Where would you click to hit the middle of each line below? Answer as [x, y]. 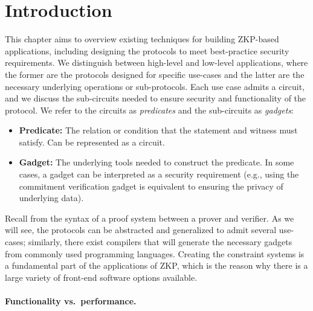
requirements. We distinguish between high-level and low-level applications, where [156, 63]
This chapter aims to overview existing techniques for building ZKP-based [142, 39]
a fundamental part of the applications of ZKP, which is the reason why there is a [156, 265]
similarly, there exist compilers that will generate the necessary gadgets [160, 242]
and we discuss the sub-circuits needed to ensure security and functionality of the [156, 98]
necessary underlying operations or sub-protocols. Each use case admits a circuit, [155, 86]
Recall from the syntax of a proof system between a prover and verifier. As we [150, 218]
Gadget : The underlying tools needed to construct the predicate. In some [156, 162]
